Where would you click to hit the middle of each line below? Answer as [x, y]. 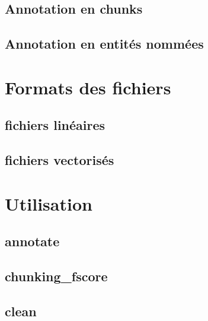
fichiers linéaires [55, 125]
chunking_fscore [56, 276]
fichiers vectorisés [60, 160]
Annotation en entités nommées [104, 44]
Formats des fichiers [88, 87]
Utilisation [49, 203]
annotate [32, 241]
